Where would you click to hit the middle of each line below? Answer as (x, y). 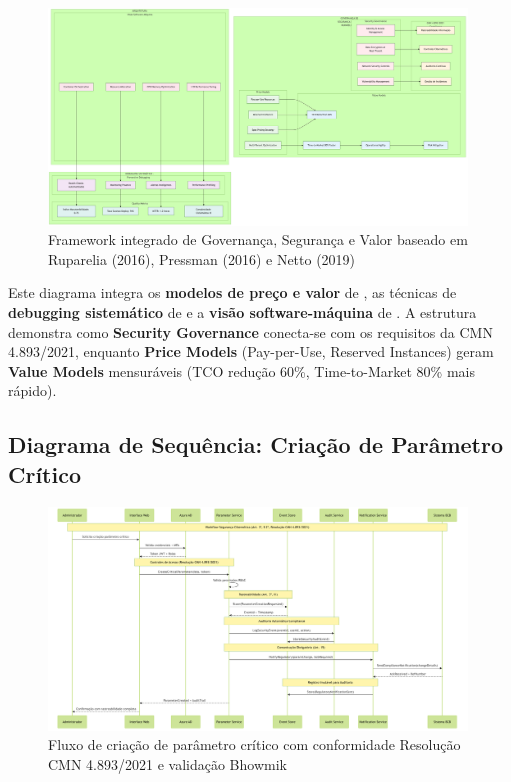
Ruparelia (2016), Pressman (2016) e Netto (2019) (202, 258)
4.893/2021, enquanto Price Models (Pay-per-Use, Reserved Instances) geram (251, 351)
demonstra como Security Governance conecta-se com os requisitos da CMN (250, 331)
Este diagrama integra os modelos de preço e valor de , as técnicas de (232, 292)
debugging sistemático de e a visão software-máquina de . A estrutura (242, 312)
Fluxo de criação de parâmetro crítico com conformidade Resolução (254, 744)
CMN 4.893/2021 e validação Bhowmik (167, 764)
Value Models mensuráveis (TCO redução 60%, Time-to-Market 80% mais (242, 370)
